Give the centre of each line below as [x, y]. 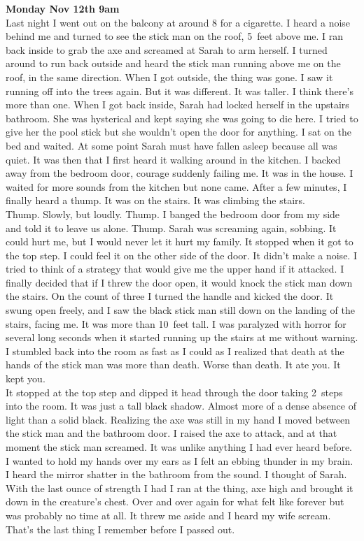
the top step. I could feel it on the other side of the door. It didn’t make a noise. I [181, 255]
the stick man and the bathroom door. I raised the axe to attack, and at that [171, 433]
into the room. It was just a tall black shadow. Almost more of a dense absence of [181, 406]
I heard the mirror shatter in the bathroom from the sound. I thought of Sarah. [176, 474]
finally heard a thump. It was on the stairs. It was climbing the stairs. [155, 200]
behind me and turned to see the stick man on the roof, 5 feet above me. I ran [175, 36]
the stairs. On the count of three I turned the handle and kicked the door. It [170, 296]
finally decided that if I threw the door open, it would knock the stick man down [179, 282]
